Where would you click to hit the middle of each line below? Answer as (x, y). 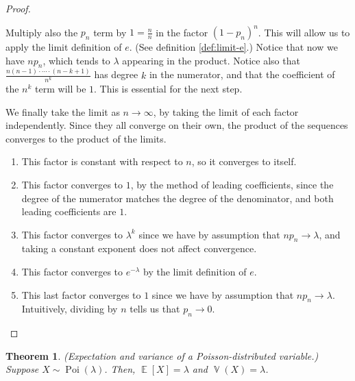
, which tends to (76, 60)
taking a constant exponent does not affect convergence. (139, 248)
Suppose (22, 369)
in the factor (182, 32)
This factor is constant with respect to (102, 161)
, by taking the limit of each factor (226, 111)
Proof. (18, 8)
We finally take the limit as (63, 111)
